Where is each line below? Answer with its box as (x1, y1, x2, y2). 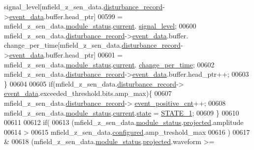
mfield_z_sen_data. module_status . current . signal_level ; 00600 (4, 21, 196, 31)
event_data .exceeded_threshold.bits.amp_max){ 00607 (4, 88, 172, 98)
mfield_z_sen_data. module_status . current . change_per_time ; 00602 (4, 59, 215, 69)
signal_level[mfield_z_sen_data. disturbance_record (4, 1, 162, 11)
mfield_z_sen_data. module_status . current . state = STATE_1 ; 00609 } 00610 (4, 107, 239, 118)
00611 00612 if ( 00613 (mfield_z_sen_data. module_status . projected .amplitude (4, 117, 244, 127)
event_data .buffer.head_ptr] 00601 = (9, 49, 123, 60)
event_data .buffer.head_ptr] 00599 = (9, 11, 123, 21)
